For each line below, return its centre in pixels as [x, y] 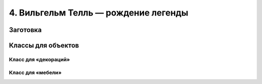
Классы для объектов [44, 45]
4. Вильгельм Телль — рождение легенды [99, 13]
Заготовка [25, 30]
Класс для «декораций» [40, 59]
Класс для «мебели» [35, 72]
